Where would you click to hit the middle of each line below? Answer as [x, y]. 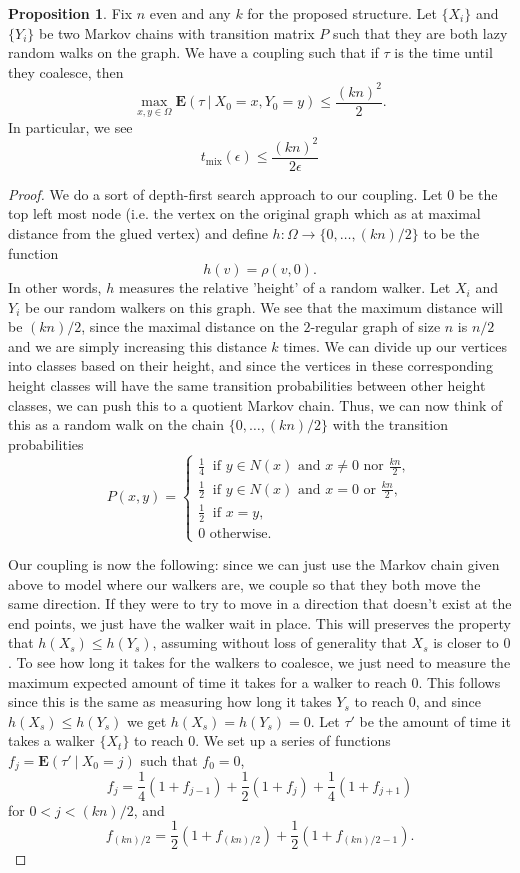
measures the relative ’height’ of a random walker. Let [284, 287]
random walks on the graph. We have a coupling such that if [193, 52]
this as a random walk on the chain [116, 424]
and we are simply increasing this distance [137, 345]
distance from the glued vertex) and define [138, 232]
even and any [190, 13]
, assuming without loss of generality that [279, 642]
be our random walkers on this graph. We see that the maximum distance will [263, 306]
